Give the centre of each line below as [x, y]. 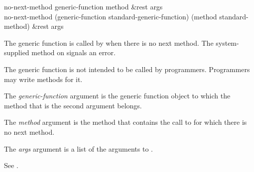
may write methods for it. [43, 79]
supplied [17, 52]
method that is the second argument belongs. [73, 105]
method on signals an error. [73, 52]
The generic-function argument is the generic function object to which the [117, 96]
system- [227, 43]
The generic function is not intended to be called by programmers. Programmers [127, 69]
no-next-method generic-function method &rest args [83, 6]
